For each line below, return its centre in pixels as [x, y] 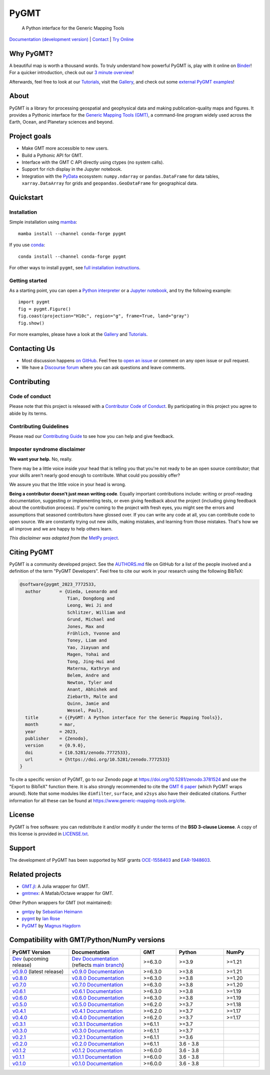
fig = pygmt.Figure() [44, 309]
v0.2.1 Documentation [97, 1037]
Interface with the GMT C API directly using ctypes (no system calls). [93, 162]
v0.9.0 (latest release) [38, 971]
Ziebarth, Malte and [92, 696]
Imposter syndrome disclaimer [47, 449]
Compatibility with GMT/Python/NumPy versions [87, 940]
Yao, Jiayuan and [88, 647]
